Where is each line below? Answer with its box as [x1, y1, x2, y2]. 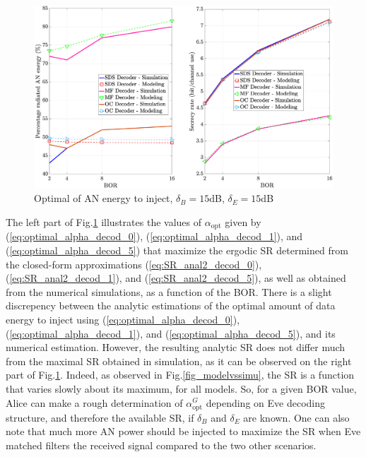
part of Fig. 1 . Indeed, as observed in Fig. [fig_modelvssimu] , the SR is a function [6, 367, 355, 382]
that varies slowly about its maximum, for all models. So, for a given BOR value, [6, 381, 357, 396]
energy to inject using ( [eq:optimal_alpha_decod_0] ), [6, 311, 240, 326]
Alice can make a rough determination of [6, 395, 183, 410]
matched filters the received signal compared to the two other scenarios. [6, 437, 317, 452]
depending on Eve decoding [206, 395, 325, 410]
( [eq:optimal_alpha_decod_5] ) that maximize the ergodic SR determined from [6, 243, 348, 258]
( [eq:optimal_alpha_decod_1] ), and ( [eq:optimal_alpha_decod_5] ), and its [6, 326, 336, 340]
